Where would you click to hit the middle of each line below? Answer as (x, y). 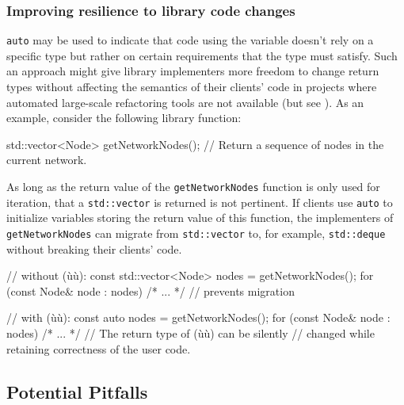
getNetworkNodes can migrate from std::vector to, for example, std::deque (196, 233)
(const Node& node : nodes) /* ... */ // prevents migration (151, 290)
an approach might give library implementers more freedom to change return (193, 71)
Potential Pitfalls (77, 391)
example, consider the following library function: (124, 118)
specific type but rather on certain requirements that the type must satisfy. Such (202, 55)
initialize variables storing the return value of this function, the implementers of (200, 218)
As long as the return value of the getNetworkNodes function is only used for (193, 187)
